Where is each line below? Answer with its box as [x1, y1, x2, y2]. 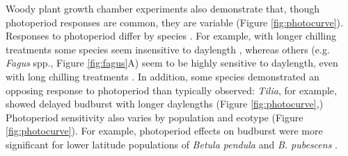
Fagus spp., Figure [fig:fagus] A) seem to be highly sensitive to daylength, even [6, 55, 338, 70]
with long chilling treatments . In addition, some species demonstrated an [6, 69, 319, 83]
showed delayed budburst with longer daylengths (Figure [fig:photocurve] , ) [6, 96, 324, 111]
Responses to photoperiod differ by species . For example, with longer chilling [6, 28, 336, 43]
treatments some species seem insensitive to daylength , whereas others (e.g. [6, 42, 330, 56]
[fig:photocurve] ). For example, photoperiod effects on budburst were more [6, 123, 323, 138]
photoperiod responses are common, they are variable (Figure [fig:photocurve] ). [6, 15, 343, 29]
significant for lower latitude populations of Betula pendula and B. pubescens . [6, 137, 338, 151]
